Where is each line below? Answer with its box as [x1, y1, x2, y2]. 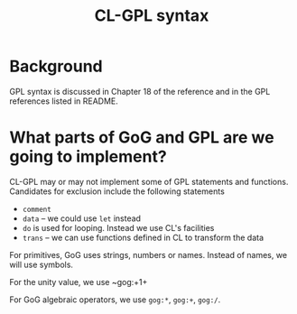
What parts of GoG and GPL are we [9, 127, 274, 148]
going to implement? [9, 146, 167, 167]
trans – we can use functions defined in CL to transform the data [22, 232, 265, 243]
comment [22, 205, 51, 214]
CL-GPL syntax [94, 5, 209, 26]
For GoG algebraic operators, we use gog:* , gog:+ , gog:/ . [9, 294, 221, 305]
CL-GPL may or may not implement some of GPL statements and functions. [9, 176, 289, 187]
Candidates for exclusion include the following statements [9, 186, 226, 197]
